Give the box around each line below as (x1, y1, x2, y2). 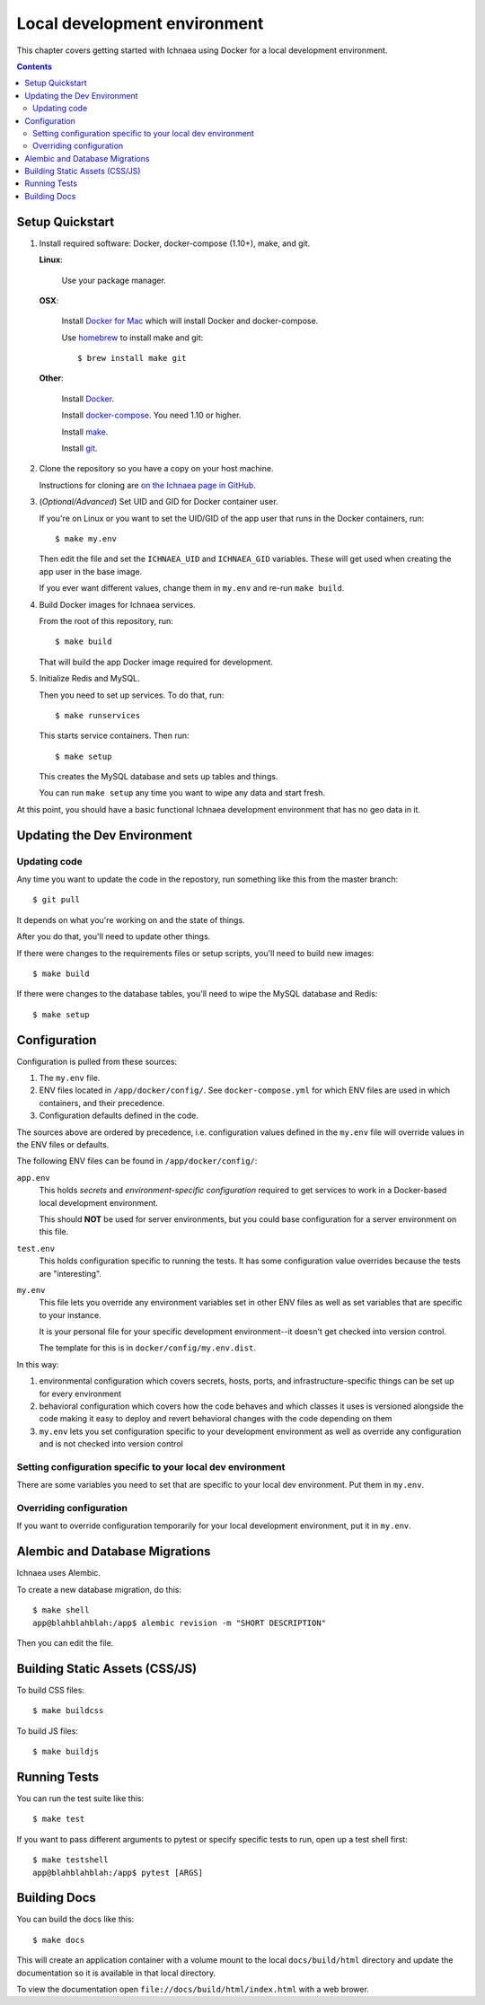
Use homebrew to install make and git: (61, 332, 204, 343)
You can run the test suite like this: (16, 1792, 144, 1804)
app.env (16, 1173, 51, 1183)
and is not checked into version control (39, 1438, 183, 1449)
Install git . (61, 443, 98, 453)
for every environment (39, 1388, 121, 1399)
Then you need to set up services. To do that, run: (39, 690, 225, 700)
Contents (16, 61, 53, 72)
